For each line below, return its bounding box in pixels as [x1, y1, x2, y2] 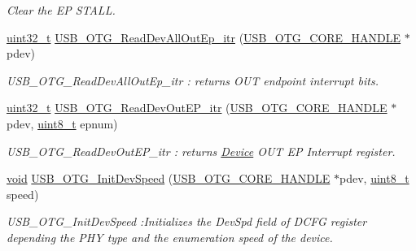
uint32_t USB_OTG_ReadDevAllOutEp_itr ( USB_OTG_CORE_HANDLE [7, 28, 401, 45]
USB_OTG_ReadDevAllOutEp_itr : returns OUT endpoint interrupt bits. [7, 71, 379, 89]
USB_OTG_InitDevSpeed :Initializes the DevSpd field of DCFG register [7, 213, 367, 230]
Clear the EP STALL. [7, 2, 116, 18]
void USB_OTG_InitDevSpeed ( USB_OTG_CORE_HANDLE [7, 170, 331, 187]
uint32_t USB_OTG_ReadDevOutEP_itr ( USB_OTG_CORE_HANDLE [7, 99, 388, 116]
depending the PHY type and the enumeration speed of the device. [7, 228, 333, 245]
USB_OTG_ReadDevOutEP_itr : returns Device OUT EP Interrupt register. [7, 142, 396, 159]
